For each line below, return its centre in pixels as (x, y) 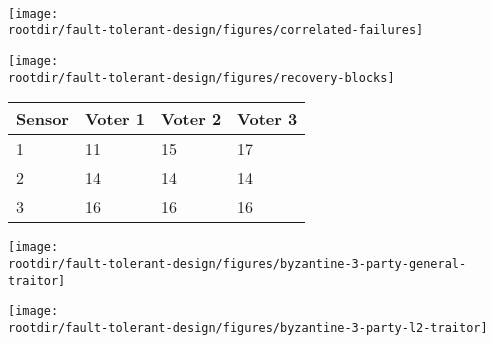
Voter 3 (267, 119)
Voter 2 (191, 119)
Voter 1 (115, 119)
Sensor (42, 119)
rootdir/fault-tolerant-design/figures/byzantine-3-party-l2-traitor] (248, 327)
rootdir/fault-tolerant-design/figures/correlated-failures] (216, 30)
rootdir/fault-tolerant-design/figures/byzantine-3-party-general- (237, 263)
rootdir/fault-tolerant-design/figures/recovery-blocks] (201, 77)
